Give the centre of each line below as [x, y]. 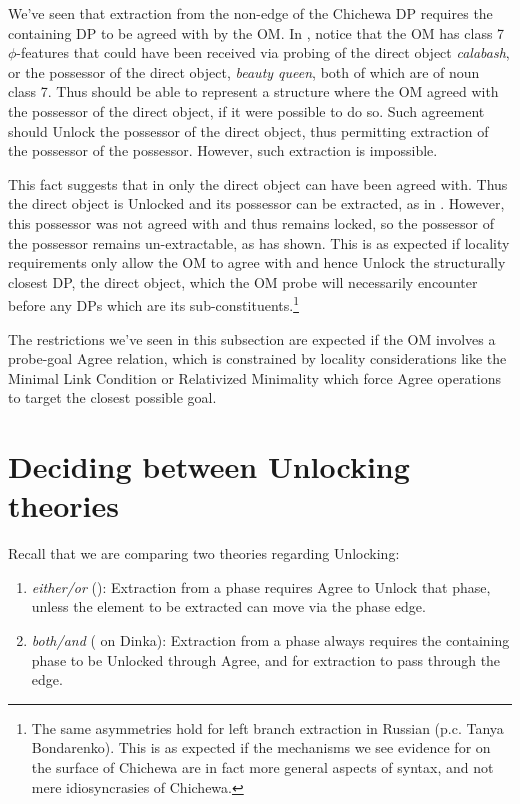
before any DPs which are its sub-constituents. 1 [153, 303]
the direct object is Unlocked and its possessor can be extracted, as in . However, [256, 203]
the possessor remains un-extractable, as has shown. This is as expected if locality [259, 242]
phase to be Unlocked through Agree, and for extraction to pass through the [266, 659]
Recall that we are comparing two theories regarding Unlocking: [204, 553]
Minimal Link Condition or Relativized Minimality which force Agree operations [255, 377]
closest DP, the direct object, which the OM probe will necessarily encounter [243, 281]
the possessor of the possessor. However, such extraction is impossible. [223, 150]
